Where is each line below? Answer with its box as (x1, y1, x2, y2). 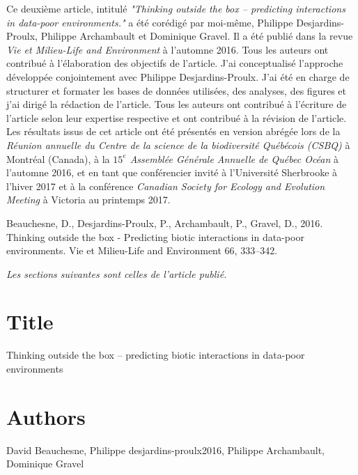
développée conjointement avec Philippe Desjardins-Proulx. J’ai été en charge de (6, 69, 350, 84)
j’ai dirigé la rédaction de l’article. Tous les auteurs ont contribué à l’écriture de (6, 97, 347, 111)
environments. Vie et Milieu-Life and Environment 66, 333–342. (6, 243, 278, 258)
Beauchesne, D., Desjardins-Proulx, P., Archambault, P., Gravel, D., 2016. (6, 215, 323, 230)
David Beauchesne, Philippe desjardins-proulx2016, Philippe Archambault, (6, 442, 325, 457)
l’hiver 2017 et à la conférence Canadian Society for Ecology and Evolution (6, 178, 325, 193)
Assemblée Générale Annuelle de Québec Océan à (130, 151, 339, 166)
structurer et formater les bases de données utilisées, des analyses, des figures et (6, 83, 346, 98)
